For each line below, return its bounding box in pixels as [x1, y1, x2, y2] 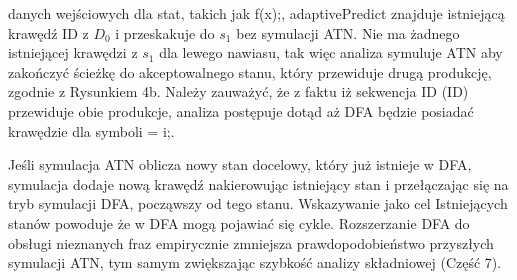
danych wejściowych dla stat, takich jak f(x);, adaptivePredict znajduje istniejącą [8, 3, 505, 23]
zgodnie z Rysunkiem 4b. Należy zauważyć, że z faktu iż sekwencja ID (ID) [8, 81, 469, 102]
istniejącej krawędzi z [8, 42, 138, 63]
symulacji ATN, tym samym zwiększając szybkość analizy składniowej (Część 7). [8, 252, 502, 273]
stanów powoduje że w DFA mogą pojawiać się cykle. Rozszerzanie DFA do [8, 212, 470, 233]
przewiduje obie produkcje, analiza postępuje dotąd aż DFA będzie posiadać [8, 100, 474, 121]
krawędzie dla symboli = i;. [8, 120, 175, 141]
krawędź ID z [8, 22, 89, 43]
